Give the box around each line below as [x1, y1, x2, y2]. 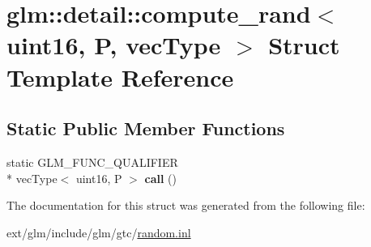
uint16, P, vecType [6, 28, 221, 62]
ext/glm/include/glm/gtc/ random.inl [6, 224, 191, 241]
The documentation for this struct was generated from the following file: [6, 197, 365, 214]
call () [144, 169, 177, 186]
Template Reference [6, 60, 234, 93]
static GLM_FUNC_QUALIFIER [6, 153, 178, 170]
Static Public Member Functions [6, 116, 285, 141]
